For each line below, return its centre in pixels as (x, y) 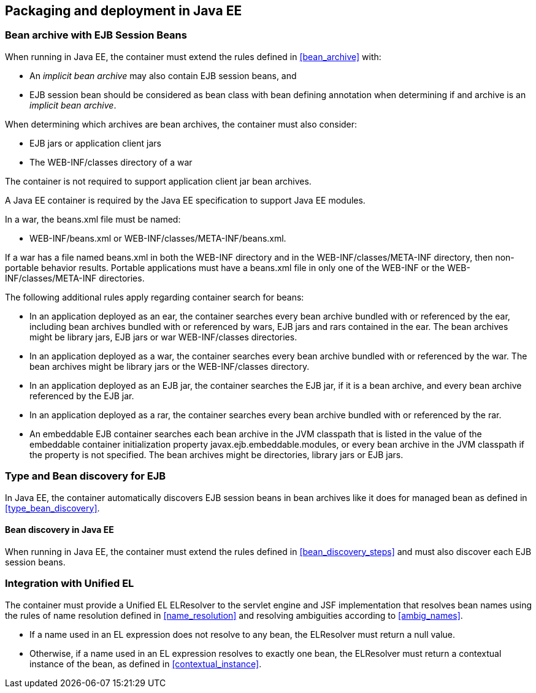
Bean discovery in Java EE (59, 530)
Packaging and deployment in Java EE (124, 11)
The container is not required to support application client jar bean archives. (158, 181)
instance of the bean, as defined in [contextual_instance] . (146, 664)
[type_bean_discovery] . (52, 508)
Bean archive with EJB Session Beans (96, 35)
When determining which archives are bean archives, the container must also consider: (181, 124)
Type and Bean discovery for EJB (86, 476)
